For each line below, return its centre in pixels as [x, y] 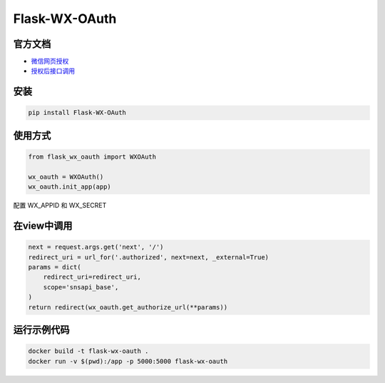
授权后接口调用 [53, 71]
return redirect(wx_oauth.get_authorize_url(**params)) [128, 307]
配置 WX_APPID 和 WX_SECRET [60, 205]
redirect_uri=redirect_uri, [92, 277]
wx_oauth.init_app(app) [70, 187]
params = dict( [55, 267]
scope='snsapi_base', [81, 287]
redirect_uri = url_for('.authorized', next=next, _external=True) [149, 257]
